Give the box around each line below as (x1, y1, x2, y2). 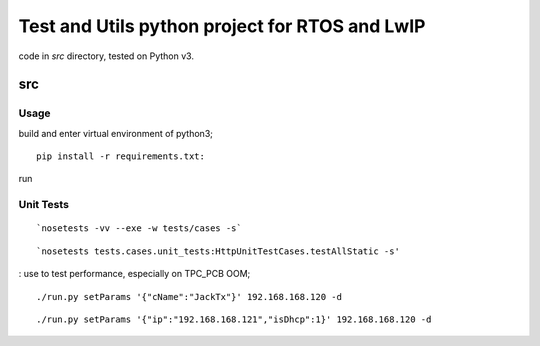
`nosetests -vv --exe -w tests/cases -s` (36, 223, 242, 234)
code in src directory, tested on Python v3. (18, 50, 195, 62)
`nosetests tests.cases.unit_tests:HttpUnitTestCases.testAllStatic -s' (36, 245, 400, 257)
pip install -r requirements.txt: (36, 151, 205, 162)
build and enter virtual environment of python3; (18, 127, 214, 139)
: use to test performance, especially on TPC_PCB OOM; (18, 268, 251, 280)
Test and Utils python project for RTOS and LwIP (18, 15, 426, 37)
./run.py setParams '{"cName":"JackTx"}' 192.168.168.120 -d (36, 291, 342, 302)
